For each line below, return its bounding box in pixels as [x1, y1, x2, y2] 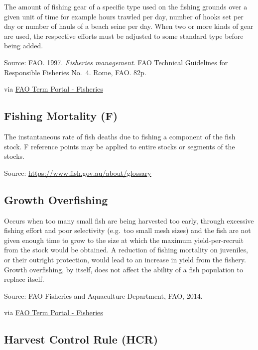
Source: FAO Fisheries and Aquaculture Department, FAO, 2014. [4, 290, 203, 301]
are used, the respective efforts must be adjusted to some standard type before [4, 30, 244, 41]
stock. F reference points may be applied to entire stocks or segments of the [4, 141, 235, 151]
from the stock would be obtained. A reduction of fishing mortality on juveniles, [4, 244, 248, 255]
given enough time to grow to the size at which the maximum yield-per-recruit [4, 234, 244, 245]
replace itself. [4, 274, 44, 284]
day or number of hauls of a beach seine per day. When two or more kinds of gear [4, 21, 254, 31]
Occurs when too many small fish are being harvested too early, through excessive [4, 215, 254, 226]
